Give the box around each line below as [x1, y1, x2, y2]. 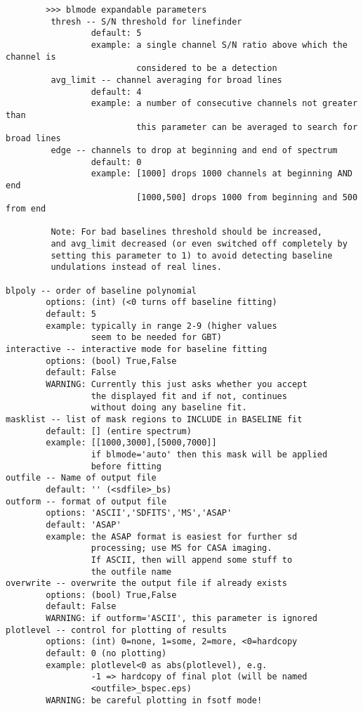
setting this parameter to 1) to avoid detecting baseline [51, 250, 333, 261]
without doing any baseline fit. [91, 403, 247, 413]
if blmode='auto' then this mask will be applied [91, 449, 328, 459]
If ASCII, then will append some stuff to [91, 554, 293, 565]
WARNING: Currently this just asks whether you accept [46, 379, 308, 389]
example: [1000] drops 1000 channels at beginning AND [91, 169, 352, 179]
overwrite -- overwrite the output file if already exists [6, 578, 287, 589]
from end [6, 204, 46, 214]
